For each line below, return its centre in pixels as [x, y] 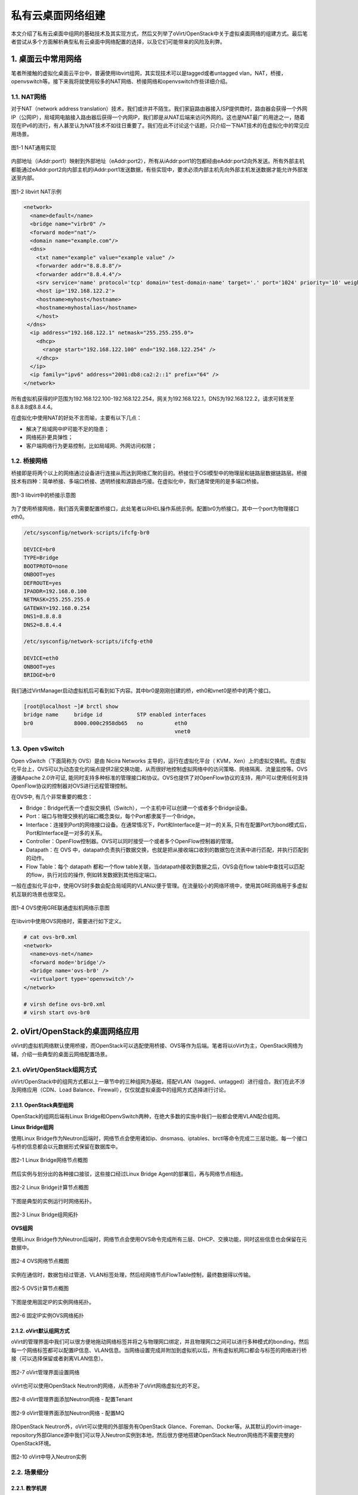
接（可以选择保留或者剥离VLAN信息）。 [59, 1359]
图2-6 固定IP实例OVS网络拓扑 [48, 1316]
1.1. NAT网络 [29, 97]
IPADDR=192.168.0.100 [55, 591]
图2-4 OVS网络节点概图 [40, 1261]
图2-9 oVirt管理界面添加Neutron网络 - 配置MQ [68, 1413]
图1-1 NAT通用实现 [33, 147]
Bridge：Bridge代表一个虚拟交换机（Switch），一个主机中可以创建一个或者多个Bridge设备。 [138, 808]
